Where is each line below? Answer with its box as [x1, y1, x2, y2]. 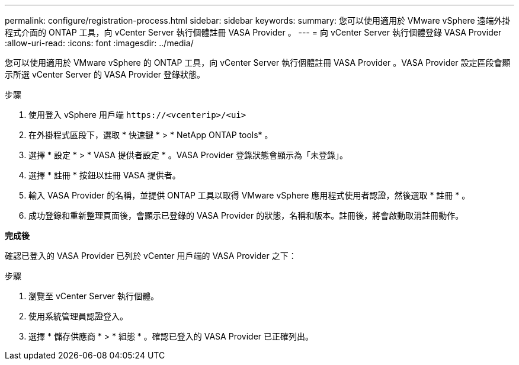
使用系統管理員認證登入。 [28, 311, 128, 321]
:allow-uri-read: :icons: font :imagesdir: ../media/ [5, 38, 194, 48]
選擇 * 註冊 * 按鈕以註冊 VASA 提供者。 [28, 170, 181, 180]
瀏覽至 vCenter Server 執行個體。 [28, 291, 159, 301]
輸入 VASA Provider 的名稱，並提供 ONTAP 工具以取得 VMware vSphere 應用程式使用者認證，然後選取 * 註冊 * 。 [28, 190, 470, 200]
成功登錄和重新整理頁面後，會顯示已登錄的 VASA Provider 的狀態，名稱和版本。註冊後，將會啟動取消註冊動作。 [28, 210, 464, 220]
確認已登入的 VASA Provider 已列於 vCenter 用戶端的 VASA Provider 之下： [5, 251, 297, 261]
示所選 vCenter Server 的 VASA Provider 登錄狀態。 [5, 69, 206, 79]
